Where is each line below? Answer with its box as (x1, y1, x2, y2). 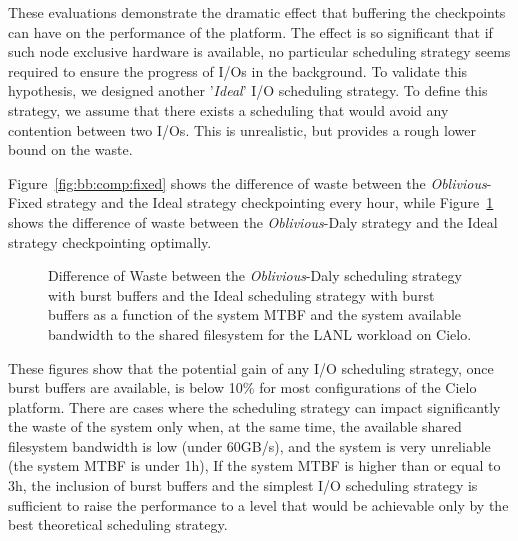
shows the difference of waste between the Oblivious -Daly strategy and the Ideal (8, 211, 498, 232)
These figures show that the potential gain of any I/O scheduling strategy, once (8, 357, 494, 378)
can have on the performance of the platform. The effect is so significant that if (8, 21, 493, 42)
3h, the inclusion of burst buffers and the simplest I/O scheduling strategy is (8, 475, 478, 496)
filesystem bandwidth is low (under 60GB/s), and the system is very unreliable (8, 435, 491, 456)
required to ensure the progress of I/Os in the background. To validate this (8, 60, 468, 81)
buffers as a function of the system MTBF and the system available (48, 304, 462, 325)
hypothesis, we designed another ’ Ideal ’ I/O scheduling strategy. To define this (8, 80, 488, 101)
